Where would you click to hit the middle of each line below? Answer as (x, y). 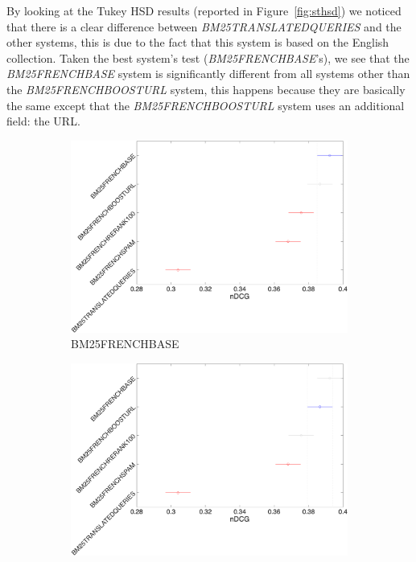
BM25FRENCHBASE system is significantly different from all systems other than (208, 74)
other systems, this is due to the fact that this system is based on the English (198, 42)
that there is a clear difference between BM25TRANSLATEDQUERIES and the (204, 26)
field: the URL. (43, 121)
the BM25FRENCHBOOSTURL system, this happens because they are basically (206, 89)
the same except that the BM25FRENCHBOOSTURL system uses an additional (206, 105)
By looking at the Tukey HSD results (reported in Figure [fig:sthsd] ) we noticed (204, 10)
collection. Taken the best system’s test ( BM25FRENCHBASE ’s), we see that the (208, 57)
